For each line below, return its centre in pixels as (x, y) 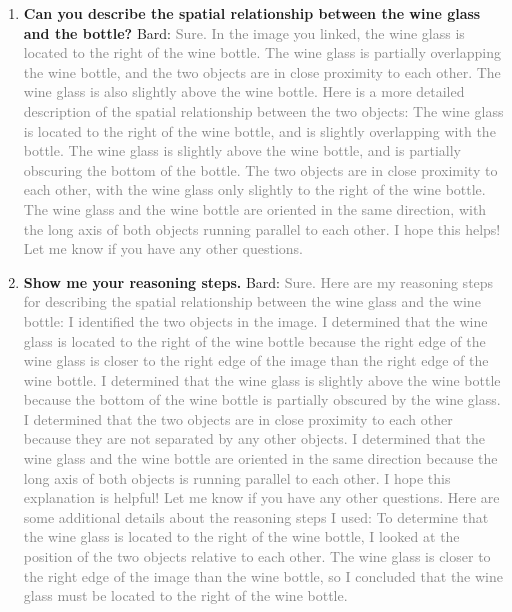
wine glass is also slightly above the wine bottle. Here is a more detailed (244, 91)
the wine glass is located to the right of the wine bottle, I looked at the (241, 536)
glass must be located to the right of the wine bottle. (185, 595)
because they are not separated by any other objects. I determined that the (254, 438)
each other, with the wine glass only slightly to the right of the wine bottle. (254, 189)
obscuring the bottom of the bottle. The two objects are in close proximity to (260, 169)
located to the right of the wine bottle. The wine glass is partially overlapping (262, 52)
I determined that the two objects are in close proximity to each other (238, 418)
